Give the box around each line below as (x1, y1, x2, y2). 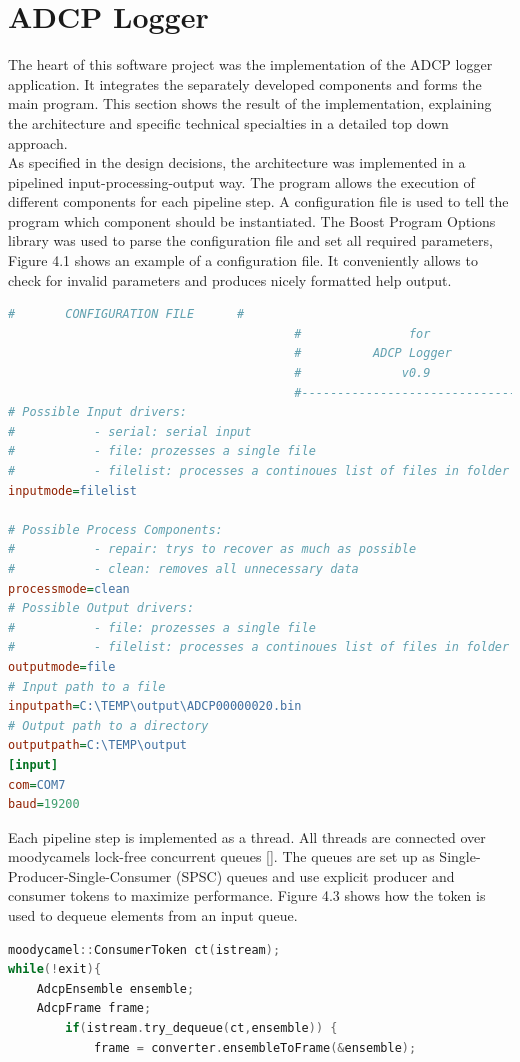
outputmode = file (8, 659, 116, 674)
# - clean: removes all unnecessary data (8, 561, 359, 576)
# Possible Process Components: (8, 522, 223, 537)
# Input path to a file (8, 679, 166, 694)
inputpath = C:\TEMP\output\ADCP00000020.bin (8, 699, 302, 714)
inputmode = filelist (8, 483, 137, 498)
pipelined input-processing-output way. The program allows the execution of (8, 171, 475, 192)
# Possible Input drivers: (8, 405, 187, 420)
